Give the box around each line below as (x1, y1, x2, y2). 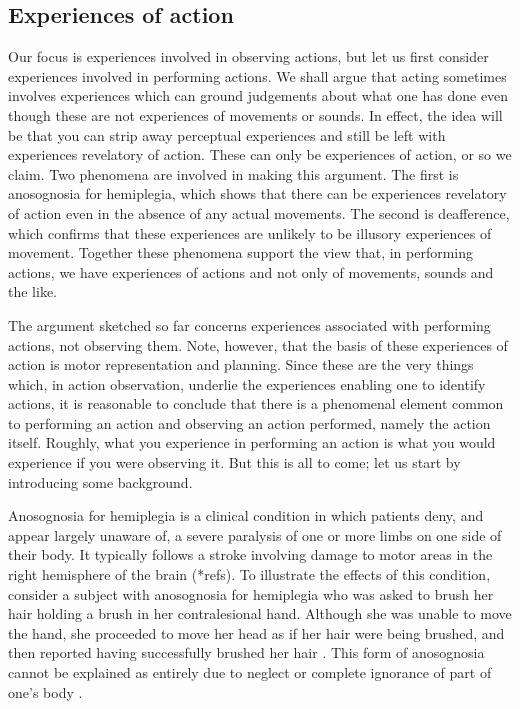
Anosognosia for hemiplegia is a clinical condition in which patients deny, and (8, 505, 484, 526)
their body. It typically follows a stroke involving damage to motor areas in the (8, 544, 493, 565)
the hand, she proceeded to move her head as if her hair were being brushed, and (8, 622, 505, 643)
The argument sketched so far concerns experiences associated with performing (8, 314, 491, 335)
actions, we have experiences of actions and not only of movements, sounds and (8, 261, 494, 282)
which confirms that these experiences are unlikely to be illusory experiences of (8, 222, 492, 243)
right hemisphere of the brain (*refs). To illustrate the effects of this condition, (8, 564, 491, 585)
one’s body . (8, 681, 83, 702)
